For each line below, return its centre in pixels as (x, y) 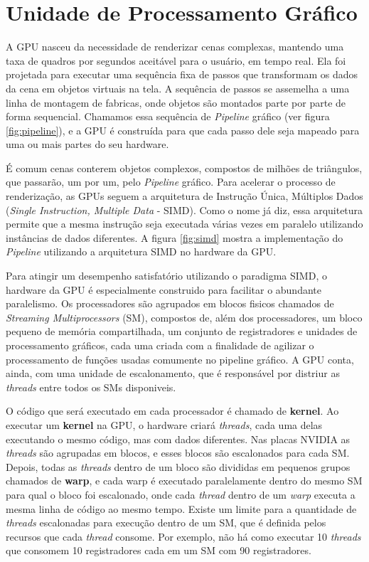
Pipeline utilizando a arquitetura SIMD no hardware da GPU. (141, 251)
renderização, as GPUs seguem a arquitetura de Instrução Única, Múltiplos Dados (184, 196)
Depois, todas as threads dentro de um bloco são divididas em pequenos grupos (178, 466)
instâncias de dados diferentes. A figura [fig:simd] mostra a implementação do (175, 237)
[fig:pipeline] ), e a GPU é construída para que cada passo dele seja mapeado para (183, 130)
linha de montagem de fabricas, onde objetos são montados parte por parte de (176, 102)
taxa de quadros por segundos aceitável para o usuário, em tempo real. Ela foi (176, 60)
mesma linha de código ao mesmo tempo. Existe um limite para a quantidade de (181, 508)
